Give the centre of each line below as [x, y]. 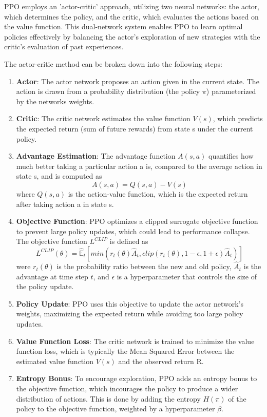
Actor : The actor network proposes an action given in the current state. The [138, 81]
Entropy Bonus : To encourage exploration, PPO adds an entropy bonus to [137, 378]
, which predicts [238, 118]
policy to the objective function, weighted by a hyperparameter [116, 409]
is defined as [129, 241]
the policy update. [45, 286]
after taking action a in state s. [65, 204]
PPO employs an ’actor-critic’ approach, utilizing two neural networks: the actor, [132, 6]
